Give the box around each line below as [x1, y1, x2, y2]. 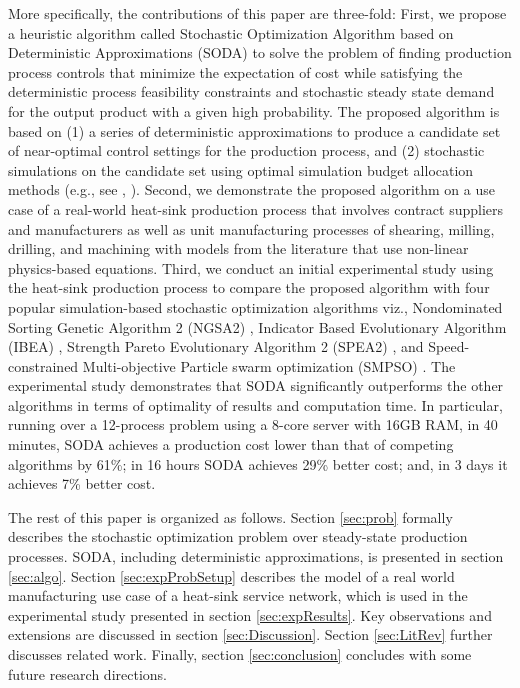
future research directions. [8, 663, 167, 684]
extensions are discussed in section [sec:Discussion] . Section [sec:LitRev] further [8, 624, 493, 645]
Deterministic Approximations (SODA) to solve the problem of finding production [8, 42, 512, 63]
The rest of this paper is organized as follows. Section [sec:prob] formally [8, 506, 453, 527]
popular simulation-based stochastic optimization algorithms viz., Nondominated [8, 296, 503, 317]
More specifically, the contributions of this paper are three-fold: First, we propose [8, 3, 507, 23]
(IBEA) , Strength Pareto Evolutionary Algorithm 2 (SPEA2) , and [8, 336, 424, 357]
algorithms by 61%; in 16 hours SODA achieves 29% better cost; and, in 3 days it [8, 453, 508, 474]
